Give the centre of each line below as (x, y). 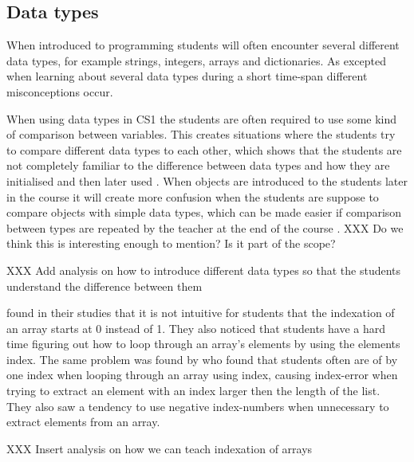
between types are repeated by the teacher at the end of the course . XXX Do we (205, 227)
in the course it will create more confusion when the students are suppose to (193, 196)
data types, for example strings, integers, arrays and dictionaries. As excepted (196, 60)
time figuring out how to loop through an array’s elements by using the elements (203, 344)
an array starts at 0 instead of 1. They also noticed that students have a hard (196, 328)
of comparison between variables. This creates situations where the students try (201, 134)
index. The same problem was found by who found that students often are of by (202, 359)
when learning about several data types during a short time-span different (187, 76)
